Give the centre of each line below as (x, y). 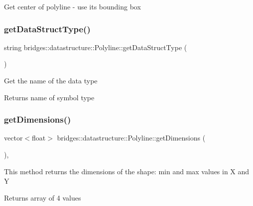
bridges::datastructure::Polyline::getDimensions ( (131, 138)
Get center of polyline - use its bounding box (72, 6)
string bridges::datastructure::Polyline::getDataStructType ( (96, 47)
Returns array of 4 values (43, 197)
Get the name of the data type (51, 80)
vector (13, 138)
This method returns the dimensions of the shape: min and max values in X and (127, 171)
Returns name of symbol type (49, 97)
